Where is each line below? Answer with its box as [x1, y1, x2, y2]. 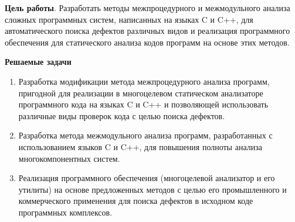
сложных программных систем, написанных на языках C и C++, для [5, 13, 253, 25]
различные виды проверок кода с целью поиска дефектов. [18, 109, 225, 122]
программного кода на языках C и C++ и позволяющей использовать [18, 98, 269, 110]
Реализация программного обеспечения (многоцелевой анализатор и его [18, 172, 275, 184]
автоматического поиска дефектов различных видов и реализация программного [5, 25, 290, 37]
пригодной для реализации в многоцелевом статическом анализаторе [18, 86, 263, 99]
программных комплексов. [18, 206, 113, 218]
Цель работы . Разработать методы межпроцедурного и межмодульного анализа [5, 2, 290, 13]
